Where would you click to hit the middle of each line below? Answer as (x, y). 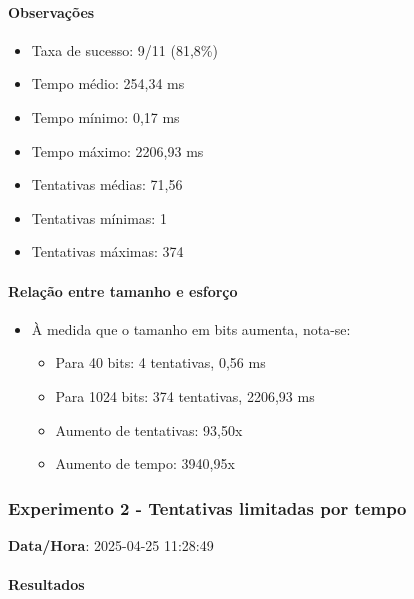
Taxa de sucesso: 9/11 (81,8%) (124, 49)
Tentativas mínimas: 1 (99, 217)
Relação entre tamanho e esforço (123, 290)
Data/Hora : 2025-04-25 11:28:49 (111, 544)
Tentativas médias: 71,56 (107, 184)
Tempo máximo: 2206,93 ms (117, 150)
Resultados (46, 584)
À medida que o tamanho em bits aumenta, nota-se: (191, 328)
